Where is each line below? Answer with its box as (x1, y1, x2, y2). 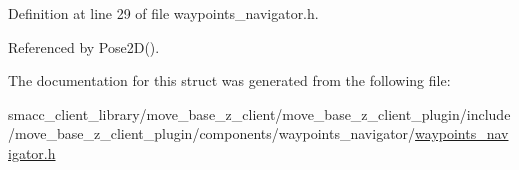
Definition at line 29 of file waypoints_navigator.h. (8, 3, 319, 23)
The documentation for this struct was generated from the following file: (8, 70, 451, 91)
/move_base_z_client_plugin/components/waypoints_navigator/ (8, 123, 416, 144)
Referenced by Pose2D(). (8, 36, 160, 57)
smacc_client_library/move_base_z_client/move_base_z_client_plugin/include (8, 103, 511, 124)
